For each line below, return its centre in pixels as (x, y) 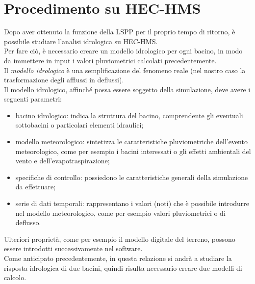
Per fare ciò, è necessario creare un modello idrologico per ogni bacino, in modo (123, 51)
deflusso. (28, 222)
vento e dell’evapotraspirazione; (63, 161)
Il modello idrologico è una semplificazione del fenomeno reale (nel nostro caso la (125, 70)
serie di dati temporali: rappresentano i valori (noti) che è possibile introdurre (132, 203)
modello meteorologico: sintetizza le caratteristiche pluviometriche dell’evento (131, 142)
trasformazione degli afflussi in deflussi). (64, 80)
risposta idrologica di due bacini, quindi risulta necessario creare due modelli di (123, 268)
